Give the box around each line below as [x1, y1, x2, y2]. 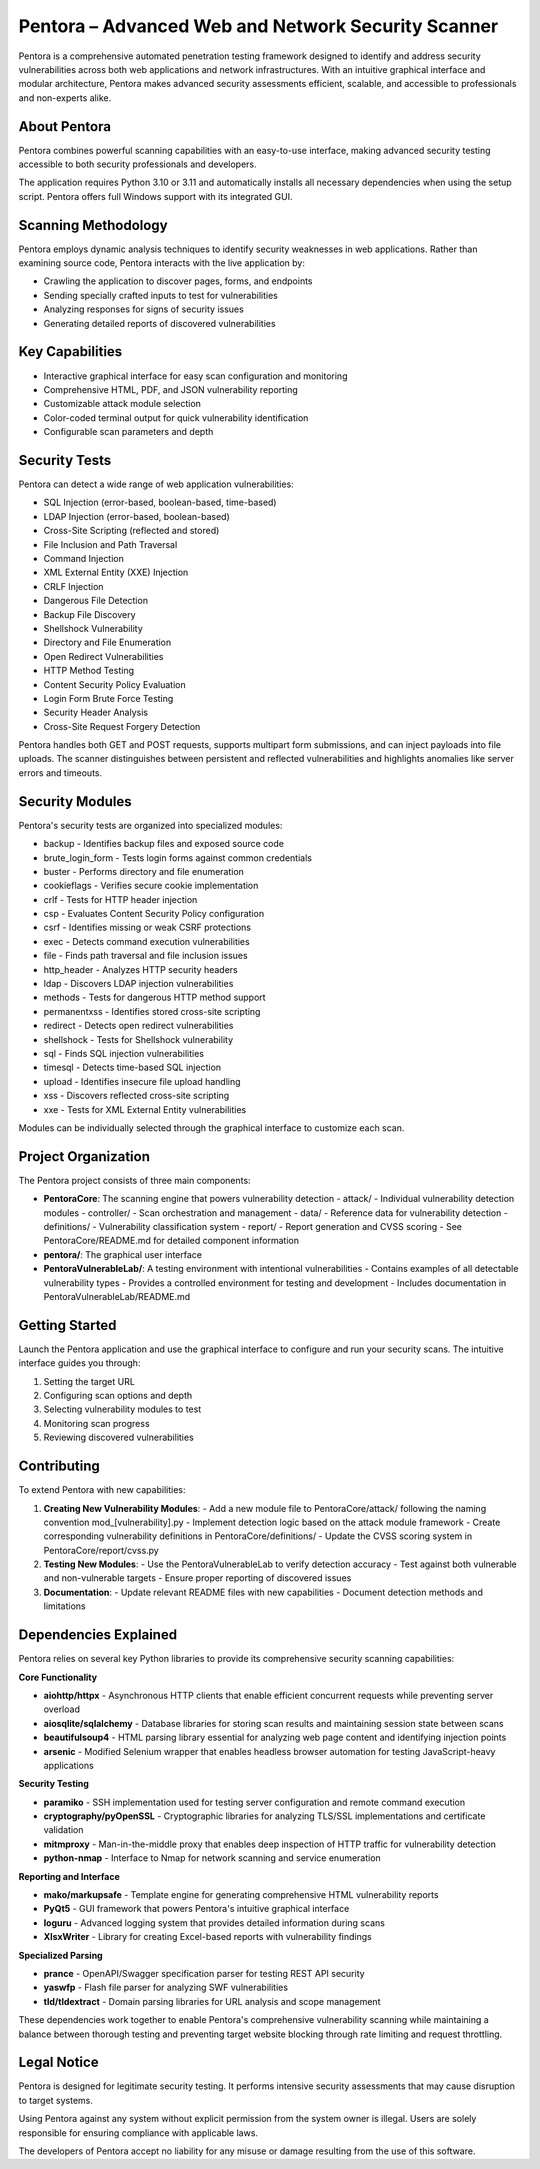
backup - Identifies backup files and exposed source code [43, 838, 285, 850]
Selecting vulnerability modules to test [43, 1403, 202, 1415]
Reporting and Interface [18, 1870, 120, 1882]
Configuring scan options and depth [43, 1390, 193, 1402]
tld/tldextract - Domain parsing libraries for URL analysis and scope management [43, 1995, 381, 2007]
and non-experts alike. [18, 91, 112, 104]
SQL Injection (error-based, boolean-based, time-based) [43, 496, 277, 509]
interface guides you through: [18, 1357, 141, 1369]
